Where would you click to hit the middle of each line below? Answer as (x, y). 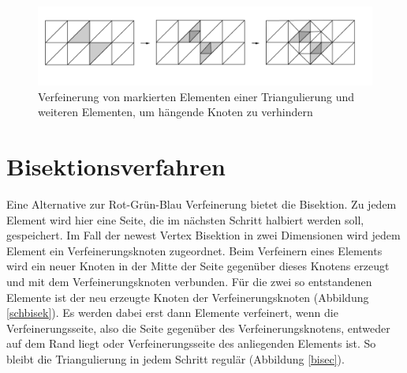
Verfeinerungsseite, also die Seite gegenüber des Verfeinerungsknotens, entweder (198, 328)
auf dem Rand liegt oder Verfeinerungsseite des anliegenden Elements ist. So (191, 343)
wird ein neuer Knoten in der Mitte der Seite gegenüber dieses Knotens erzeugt (198, 266)
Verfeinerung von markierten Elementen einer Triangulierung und (196, 96)
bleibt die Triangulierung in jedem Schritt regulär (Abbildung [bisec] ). (175, 359)
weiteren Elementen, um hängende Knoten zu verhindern (175, 112)
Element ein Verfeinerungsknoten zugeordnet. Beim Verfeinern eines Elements (194, 250)
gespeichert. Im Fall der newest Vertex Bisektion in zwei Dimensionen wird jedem (203, 235)
